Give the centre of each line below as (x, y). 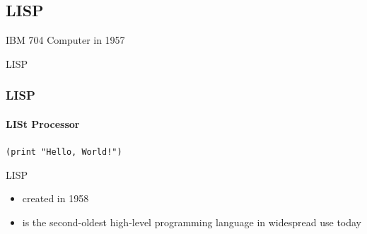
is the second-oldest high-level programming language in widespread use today (192, 222)
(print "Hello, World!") (64, 152)
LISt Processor (43, 123)
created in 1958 (56, 198)
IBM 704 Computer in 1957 (65, 40)
